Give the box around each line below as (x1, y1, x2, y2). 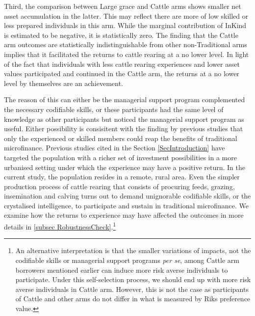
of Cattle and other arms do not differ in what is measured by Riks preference (15, 293, 251, 304)
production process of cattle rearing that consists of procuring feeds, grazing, (4, 181, 235, 191)
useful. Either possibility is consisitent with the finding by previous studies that (4, 123, 243, 134)
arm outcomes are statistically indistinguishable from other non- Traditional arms (4, 39, 247, 50)
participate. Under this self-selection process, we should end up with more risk (15, 274, 251, 285)
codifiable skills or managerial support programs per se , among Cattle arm (15, 255, 239, 265)
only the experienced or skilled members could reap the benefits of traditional (4, 133, 237, 143)
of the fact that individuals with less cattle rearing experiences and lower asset (4, 58, 240, 69)
